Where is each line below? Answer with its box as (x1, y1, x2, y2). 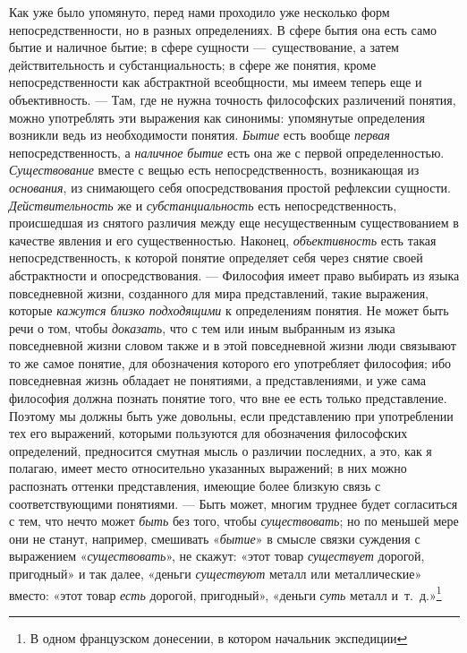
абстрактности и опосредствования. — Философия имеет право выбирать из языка (9, 265, 460, 284)
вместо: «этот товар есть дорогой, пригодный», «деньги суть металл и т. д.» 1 (9, 582, 442, 604)
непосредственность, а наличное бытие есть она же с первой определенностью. (9, 142, 445, 161)
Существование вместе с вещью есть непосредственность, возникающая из (9, 160, 420, 179)
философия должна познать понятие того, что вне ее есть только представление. (9, 389, 447, 408)
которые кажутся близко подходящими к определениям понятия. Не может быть (9, 301, 449, 320)
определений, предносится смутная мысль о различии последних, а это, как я (9, 441, 432, 460)
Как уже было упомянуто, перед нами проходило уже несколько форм (9, 3, 390, 21)
